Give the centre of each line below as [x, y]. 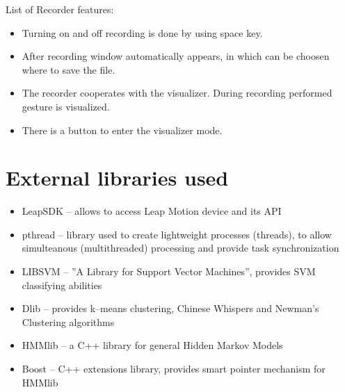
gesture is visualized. [66, 106]
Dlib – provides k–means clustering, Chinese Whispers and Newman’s [170, 308]
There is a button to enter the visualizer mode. [122, 130]
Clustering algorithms [68, 321]
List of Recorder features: [60, 9]
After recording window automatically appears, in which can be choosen [176, 56]
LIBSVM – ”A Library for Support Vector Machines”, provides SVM [169, 271]
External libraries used [117, 178]
